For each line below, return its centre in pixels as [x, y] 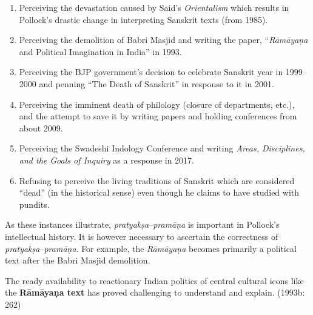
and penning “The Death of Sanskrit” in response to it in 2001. [156, 83]
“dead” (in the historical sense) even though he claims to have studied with [159, 192]
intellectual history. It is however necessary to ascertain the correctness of [142, 236]
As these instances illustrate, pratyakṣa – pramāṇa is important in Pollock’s [142, 224]
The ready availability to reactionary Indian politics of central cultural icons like [154, 280]
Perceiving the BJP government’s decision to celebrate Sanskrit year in [151, 72]
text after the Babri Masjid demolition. [78, 260]
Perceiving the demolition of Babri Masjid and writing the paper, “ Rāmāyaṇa [163, 40]
